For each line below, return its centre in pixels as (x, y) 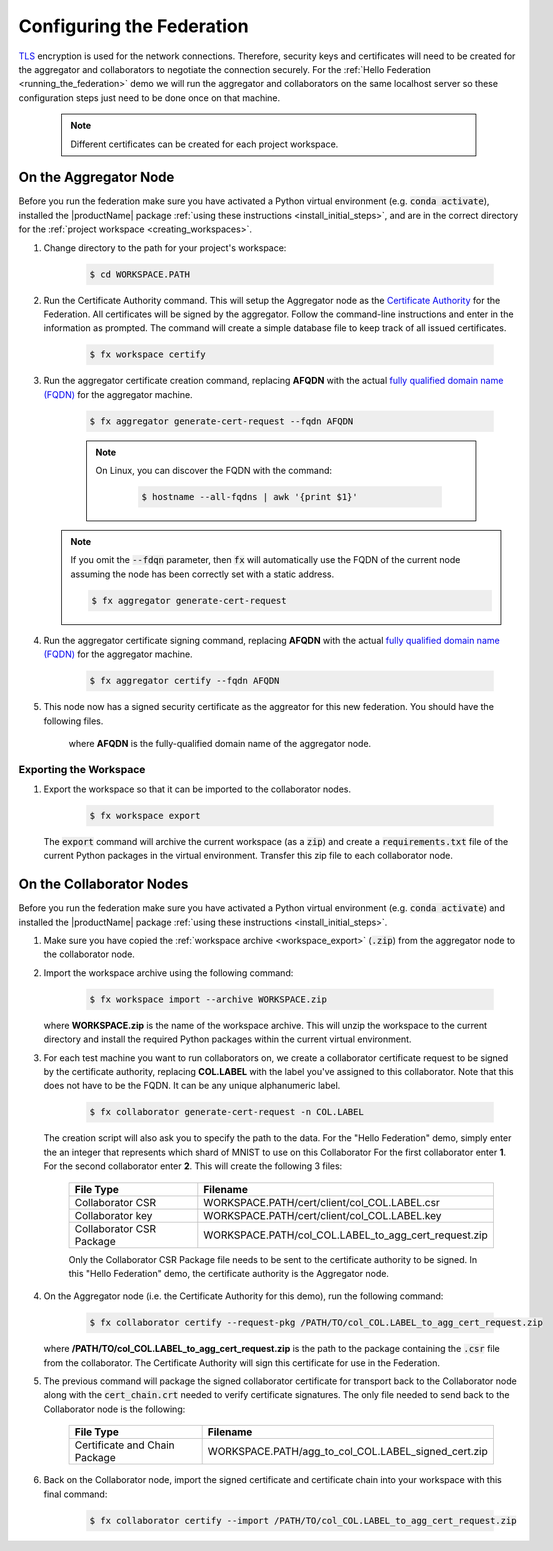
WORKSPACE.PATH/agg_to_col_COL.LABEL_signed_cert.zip (348, 1452)
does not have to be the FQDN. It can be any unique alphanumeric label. (192, 1086)
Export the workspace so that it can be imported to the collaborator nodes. (197, 789)
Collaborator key (113, 1215)
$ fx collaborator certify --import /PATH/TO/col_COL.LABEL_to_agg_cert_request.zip (303, 1520)
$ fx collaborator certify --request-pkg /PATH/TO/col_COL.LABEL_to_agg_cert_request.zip (316, 1323)
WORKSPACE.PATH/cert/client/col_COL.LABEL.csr (321, 1202)
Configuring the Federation (133, 26)
